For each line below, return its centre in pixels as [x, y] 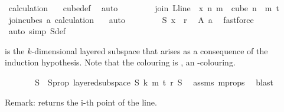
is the [15, 50]
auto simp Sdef [37, 31]
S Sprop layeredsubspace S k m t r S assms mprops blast [154, 82]
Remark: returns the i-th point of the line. [81, 102]
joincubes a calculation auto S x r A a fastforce [131, 19]
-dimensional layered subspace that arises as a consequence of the [150, 50]
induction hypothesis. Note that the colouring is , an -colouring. [120, 62]
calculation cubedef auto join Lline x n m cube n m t [144, 8]
